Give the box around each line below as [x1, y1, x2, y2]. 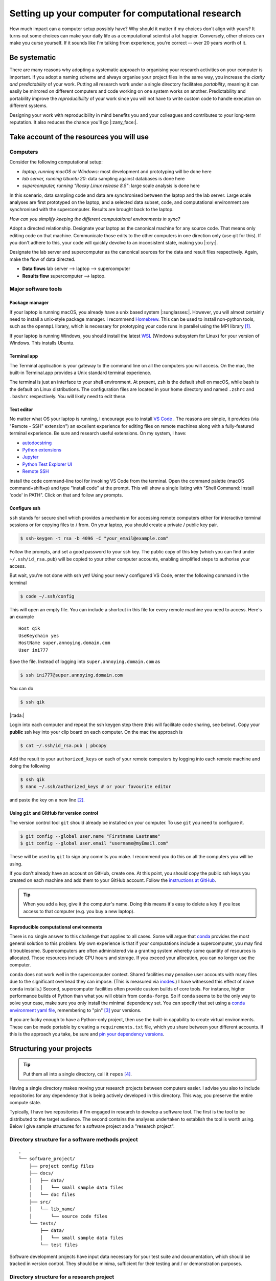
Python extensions [22, 447, 61, 453]
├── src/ [29, 1199, 51, 1205]
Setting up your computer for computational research [9, 8, 241, 19]
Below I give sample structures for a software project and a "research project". [9, 1123, 175, 1129]
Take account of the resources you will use [9, 132, 149, 141]
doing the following [9, 763, 50, 769]
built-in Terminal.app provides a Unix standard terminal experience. [9, 369, 152, 376]
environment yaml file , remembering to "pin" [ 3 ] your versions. [9, 1007, 142, 1013]
